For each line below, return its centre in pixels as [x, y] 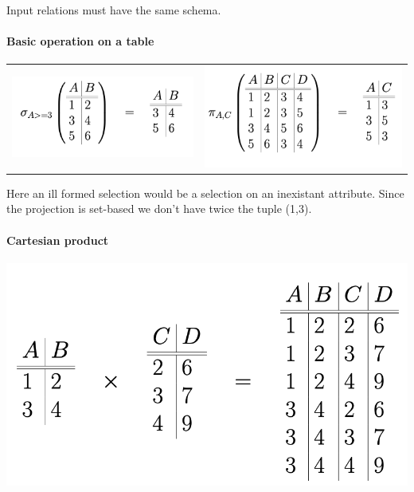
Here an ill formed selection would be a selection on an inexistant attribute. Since [205, 193]
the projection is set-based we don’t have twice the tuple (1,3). [159, 209]
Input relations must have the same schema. [114, 10]
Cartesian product [58, 240]
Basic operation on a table [80, 41]
